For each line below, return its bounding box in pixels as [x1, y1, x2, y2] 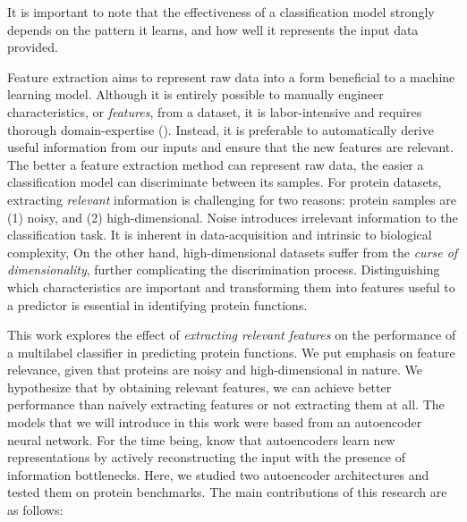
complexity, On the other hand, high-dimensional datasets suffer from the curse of [7, 242, 458, 261]
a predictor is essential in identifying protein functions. [7, 295, 308, 314]
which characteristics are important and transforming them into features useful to [7, 277, 455, 296]
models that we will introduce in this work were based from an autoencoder [7, 413, 422, 432]
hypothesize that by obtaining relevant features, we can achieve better [7, 377, 392, 396]
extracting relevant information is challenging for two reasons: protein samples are [7, 189, 456, 208]
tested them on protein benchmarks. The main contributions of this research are [7, 483, 447, 501]
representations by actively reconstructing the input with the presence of [7, 448, 406, 467]
